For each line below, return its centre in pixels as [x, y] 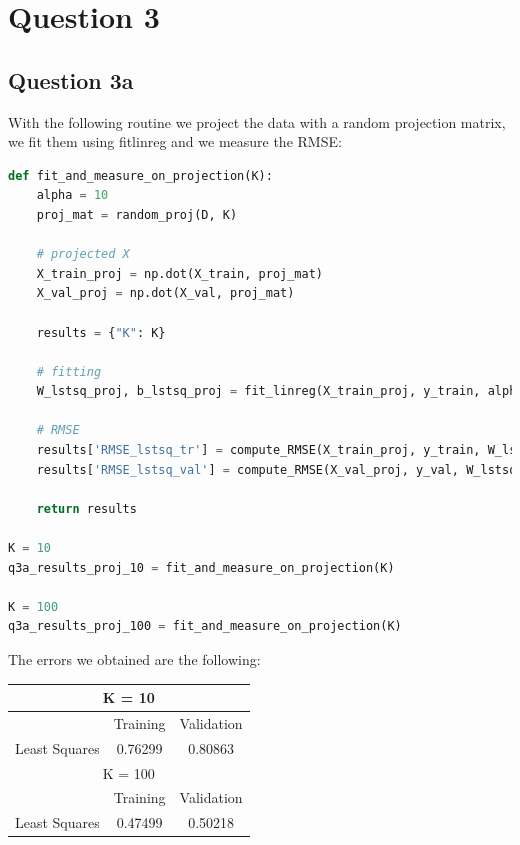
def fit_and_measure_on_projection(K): [140, 175]
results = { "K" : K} [101, 332]
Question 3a [71, 79]
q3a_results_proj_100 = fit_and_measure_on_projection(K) [205, 626]
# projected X [83, 254]
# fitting [69, 371]
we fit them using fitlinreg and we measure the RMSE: [175, 141]
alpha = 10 [72, 195]
